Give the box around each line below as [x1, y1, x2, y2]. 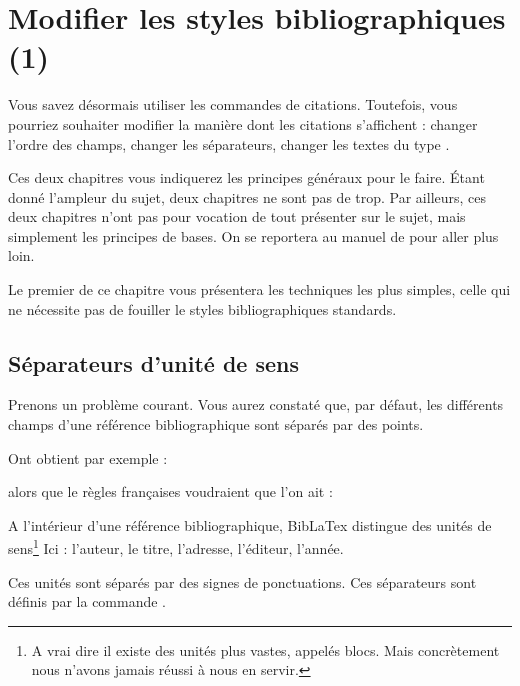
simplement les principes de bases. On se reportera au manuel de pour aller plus [8, 225, 499, 246]
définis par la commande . [8, 591, 167, 612]
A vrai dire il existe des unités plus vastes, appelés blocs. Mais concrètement [31, 639, 500, 660]
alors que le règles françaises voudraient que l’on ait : [8, 481, 333, 502]
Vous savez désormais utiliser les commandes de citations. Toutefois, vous [8, 94, 458, 115]
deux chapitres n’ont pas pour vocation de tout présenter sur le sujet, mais [8, 206, 466, 227]
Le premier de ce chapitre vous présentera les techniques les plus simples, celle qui [8, 279, 511, 300]
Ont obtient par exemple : [8, 447, 168, 468]
